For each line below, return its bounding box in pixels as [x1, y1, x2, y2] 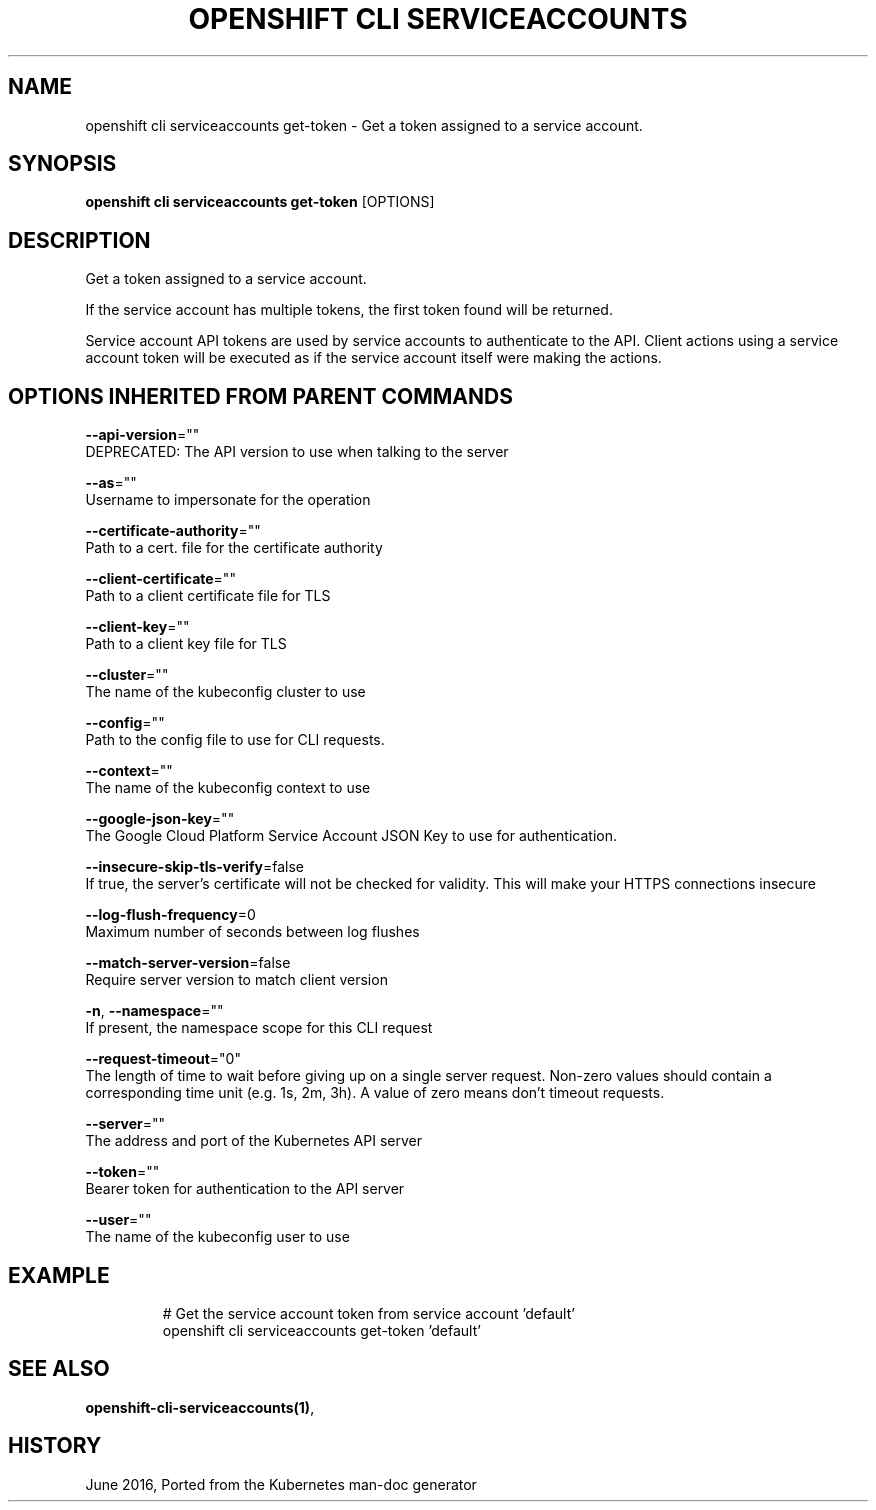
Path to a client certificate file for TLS [85, 587, 331, 605]
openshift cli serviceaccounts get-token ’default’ [162, 1321, 481, 1339]
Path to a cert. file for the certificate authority [85, 539, 383, 557]
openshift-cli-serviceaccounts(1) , [85, 1398, 315, 1416]
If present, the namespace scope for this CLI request [85, 1019, 433, 1037]
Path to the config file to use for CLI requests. [85, 731, 385, 749]
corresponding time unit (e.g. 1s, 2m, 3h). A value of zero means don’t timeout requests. [85, 1084, 665, 1102]
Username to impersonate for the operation [85, 491, 371, 509]
